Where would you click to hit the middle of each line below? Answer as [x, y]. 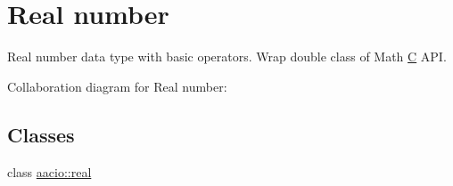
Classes [41, 134]
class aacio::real [49, 171]
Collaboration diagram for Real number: [117, 86]
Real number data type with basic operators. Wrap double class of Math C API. [227, 57]
